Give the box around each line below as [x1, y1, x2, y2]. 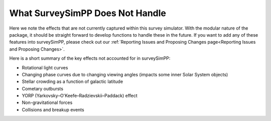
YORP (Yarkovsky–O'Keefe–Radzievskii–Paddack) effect [22, 93, 138, 99]
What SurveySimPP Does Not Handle [9, 8, 167, 19]
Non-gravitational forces [22, 99, 73, 105]
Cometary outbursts [22, 85, 64, 91]
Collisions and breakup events [22, 106, 85, 112]
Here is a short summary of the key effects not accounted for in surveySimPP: [9, 55, 171, 61]
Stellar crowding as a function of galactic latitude [22, 78, 123, 85]
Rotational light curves [22, 64, 68, 70]
